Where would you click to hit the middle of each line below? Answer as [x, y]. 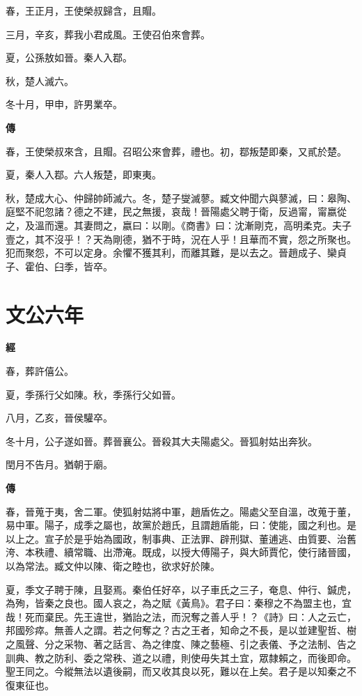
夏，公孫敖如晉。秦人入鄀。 [69, 57]
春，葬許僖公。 [40, 371]
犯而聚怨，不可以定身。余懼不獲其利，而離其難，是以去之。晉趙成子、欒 [171, 253]
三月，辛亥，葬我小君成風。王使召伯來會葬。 [108, 34]
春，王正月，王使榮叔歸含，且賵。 [84, 10]
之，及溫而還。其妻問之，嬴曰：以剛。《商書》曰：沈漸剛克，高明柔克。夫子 [179, 225]
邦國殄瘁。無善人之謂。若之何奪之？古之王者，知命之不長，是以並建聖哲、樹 [181, 630]
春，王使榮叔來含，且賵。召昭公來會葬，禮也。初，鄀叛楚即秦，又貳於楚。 [176, 151]
